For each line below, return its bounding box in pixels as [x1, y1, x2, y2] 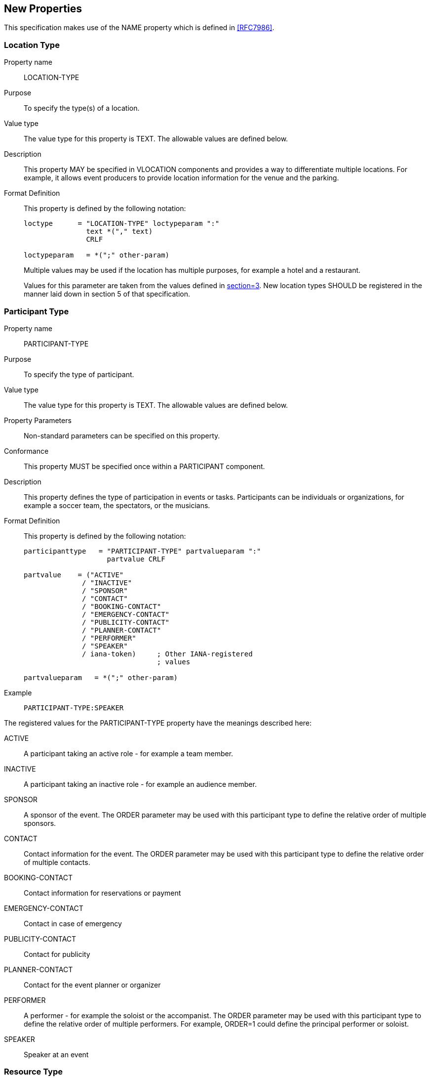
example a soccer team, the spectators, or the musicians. [24, 501, 210, 510]
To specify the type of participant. [24, 370, 134, 379]
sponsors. [24, 819, 56, 827]
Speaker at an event [24, 1050, 89, 1059]
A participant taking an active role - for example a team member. [24, 749, 234, 758]
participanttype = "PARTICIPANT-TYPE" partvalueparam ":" [24, 547, 261, 555]
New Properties [4, 2, 82, 15]
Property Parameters [4, 416, 72, 425]
